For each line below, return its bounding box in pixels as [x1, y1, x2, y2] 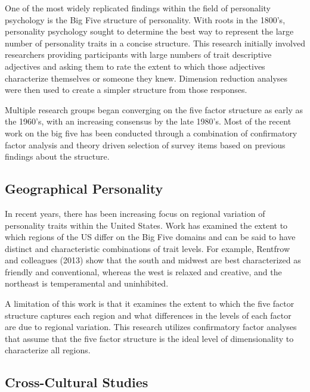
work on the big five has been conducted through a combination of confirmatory [5, 126, 297, 139]
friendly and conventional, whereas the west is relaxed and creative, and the [5, 265, 282, 278]
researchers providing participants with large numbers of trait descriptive [5, 48, 272, 61]
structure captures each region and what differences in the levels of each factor [5, 309, 292, 321]
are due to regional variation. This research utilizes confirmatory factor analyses [5, 321, 297, 333]
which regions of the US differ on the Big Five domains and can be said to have [5, 231, 296, 243]
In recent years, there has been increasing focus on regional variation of [5, 207, 265, 219]
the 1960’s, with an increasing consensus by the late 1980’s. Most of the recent [5, 115, 292, 127]
